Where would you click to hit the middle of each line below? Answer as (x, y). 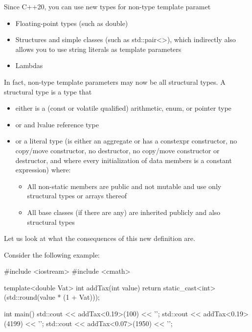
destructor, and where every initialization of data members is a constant (124, 160)
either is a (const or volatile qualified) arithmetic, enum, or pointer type (123, 108)
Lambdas (29, 65)
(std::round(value (30, 297)
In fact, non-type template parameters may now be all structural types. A (115, 82)
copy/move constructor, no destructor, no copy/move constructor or (117, 150)
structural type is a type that (48, 91)
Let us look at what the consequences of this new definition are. (100, 238)
